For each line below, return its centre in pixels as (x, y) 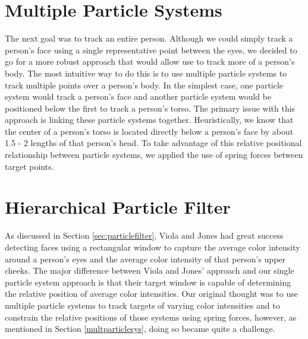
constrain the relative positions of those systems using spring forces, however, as (151, 317)
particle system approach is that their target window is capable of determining (148, 282)
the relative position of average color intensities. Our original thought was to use (151, 294)
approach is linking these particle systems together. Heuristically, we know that (149, 120)
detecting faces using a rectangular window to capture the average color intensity (153, 247)
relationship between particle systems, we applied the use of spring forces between (154, 155)
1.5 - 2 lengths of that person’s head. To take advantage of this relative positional (153, 143)
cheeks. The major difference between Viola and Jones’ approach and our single (150, 270)
